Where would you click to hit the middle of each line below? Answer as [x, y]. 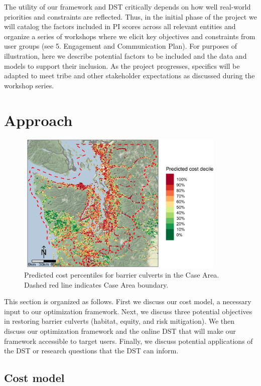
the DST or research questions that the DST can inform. [91, 351]
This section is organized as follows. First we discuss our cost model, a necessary [128, 301]
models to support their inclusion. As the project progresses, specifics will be [122, 66]
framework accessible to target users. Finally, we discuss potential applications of [128, 341]
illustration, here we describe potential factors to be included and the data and [125, 55]
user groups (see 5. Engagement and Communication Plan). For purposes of [120, 46]
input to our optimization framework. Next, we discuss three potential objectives [128, 311]
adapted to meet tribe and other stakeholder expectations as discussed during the [129, 76]
